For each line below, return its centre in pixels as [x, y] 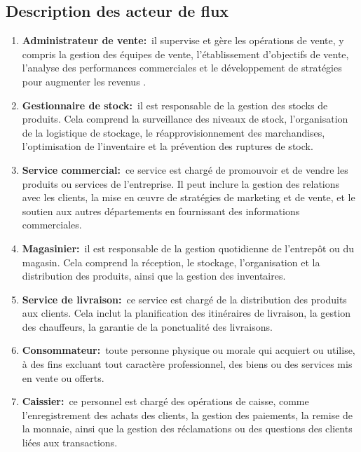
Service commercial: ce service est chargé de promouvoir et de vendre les [185, 169]
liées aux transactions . [70, 443]
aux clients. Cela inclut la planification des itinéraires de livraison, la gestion [186, 313]
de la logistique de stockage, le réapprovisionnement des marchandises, [173, 132]
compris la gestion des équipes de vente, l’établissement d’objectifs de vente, [185, 54]
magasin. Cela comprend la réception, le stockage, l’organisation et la [171, 262]
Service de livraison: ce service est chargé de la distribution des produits [184, 299]
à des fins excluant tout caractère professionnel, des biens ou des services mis [187, 364]
